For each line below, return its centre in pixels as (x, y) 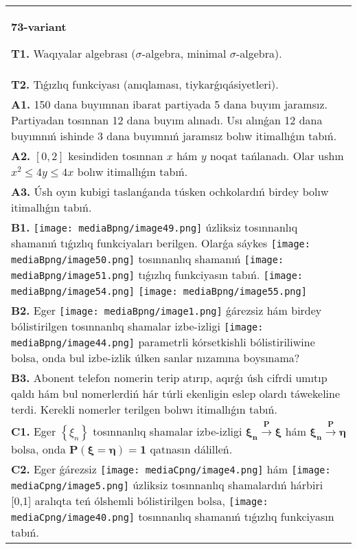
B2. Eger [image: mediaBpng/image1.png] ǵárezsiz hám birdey (166, 310)
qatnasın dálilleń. (191, 449)
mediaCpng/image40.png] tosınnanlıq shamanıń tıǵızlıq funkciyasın (173, 517)
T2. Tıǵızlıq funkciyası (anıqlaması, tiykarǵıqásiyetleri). (145, 84)
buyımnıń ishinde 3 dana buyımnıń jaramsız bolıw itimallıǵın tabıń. (174, 136)
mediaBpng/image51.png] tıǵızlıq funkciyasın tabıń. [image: (157, 274)
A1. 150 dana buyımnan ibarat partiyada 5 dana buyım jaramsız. (169, 104)
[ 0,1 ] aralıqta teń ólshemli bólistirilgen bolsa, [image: (140, 501)
